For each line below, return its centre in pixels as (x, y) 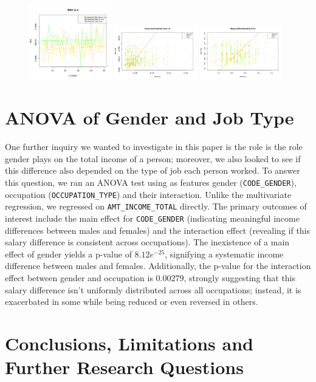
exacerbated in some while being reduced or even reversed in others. (132, 302)
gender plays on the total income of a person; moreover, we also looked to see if (153, 158)
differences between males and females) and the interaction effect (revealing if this (158, 230)
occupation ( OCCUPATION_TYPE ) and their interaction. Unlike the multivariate (148, 194)
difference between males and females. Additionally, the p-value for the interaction (158, 266)
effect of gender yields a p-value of (68, 254)
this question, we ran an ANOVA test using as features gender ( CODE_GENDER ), (151, 182)
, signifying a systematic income (224, 254)
